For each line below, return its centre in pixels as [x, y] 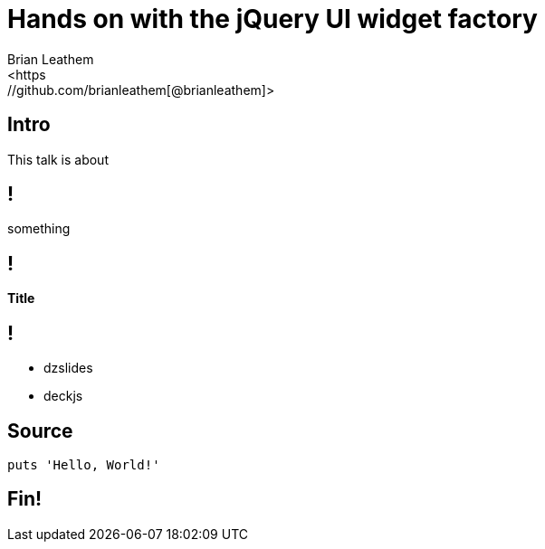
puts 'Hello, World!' [84, 464]
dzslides [68, 368]
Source [40, 431]
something [39, 229]
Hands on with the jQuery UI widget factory [272, 19]
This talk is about [58, 159]
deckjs [63, 396]
